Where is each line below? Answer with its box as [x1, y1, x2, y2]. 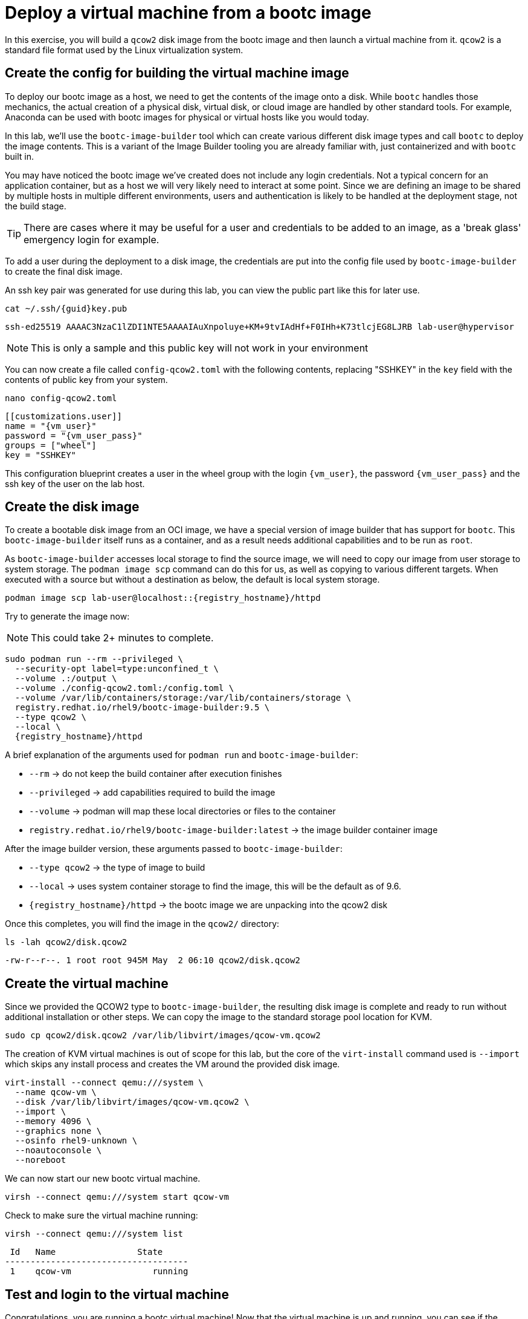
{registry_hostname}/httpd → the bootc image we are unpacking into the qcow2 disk [29, 900, 388, 911]
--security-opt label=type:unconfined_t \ [14, 664, 219, 674]
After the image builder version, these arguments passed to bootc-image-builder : [5, 843, 343, 854]
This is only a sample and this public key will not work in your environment [31, 341, 369, 354]
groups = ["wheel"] [5, 440, 97, 450]
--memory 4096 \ [14, 1116, 92, 1127]
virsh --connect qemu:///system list [5, 1229, 184, 1239]
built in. [5, 151, 34, 162]
